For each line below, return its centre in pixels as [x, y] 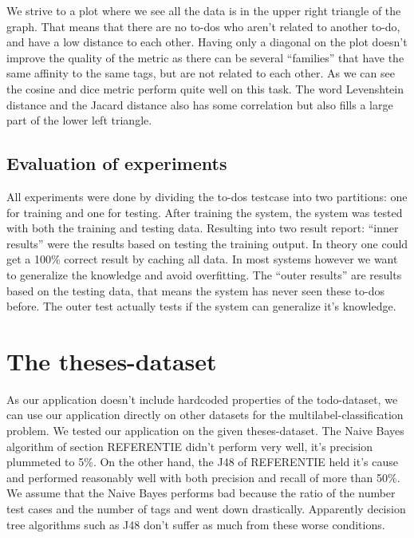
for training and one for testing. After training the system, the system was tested [205, 212]
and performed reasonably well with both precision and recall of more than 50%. [203, 477]
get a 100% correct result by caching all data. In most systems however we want [202, 259]
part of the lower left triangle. [79, 120]
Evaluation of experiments [117, 163]
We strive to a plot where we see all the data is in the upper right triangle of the [204, 10]
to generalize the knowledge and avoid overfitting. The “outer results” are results [204, 274]
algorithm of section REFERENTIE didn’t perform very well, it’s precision [190, 446]
